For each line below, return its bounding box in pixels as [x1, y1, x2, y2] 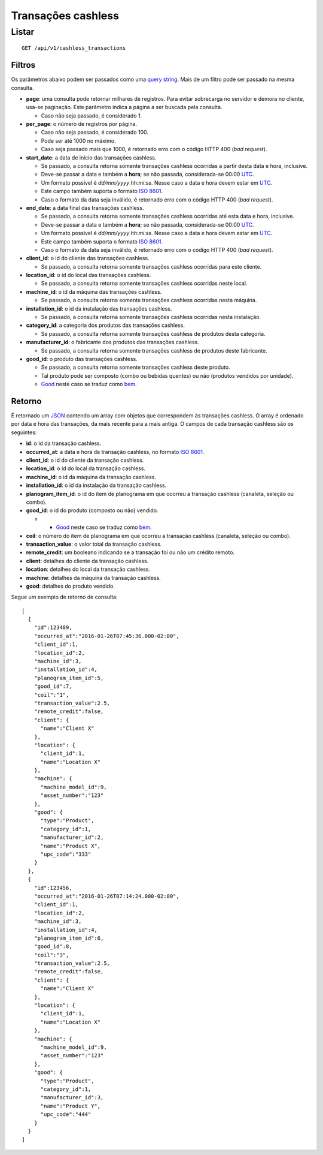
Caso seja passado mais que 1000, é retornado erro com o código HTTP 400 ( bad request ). [41, 146, 267, 153]
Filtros [11, 60, 36, 70]
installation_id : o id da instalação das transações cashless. [26, 305, 172, 312]
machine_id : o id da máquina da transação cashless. [26, 473, 157, 480]
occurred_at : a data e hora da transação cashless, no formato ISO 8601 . [26, 448, 205, 455]
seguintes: [11, 429, 37, 436]
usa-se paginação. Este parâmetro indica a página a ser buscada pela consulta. [26, 104, 223, 111]
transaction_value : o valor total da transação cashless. [26, 540, 162, 548]
